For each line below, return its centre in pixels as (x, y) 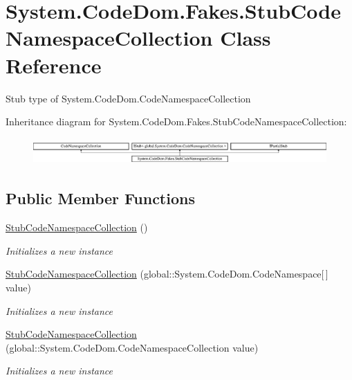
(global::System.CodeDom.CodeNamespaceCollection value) (132, 347)
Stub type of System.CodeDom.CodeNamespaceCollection (128, 98)
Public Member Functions (100, 198)
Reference (54, 65)
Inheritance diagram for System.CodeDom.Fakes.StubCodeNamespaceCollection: (176, 121)
